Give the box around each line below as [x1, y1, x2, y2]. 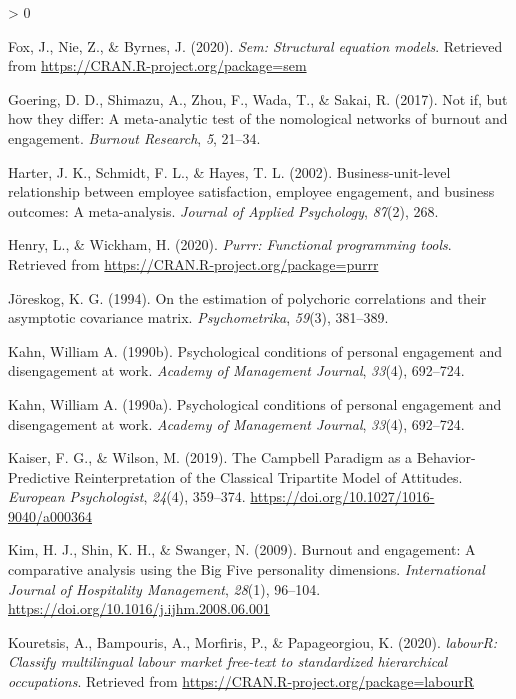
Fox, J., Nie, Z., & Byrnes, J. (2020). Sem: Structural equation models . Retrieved [8, 35, 503, 56]
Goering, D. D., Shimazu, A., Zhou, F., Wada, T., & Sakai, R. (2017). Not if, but [8, 88, 508, 109]
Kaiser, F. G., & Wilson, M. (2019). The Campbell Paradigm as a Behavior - [8, 447, 476, 468]
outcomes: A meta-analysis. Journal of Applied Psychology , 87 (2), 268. [8, 200, 439, 221]
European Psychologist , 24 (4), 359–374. [8, 486, 246, 507]
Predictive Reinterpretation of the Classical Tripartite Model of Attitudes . [8, 466, 463, 487]
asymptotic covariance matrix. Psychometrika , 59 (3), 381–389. [8, 307, 389, 328]
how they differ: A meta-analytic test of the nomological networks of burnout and [8, 108, 508, 129]
